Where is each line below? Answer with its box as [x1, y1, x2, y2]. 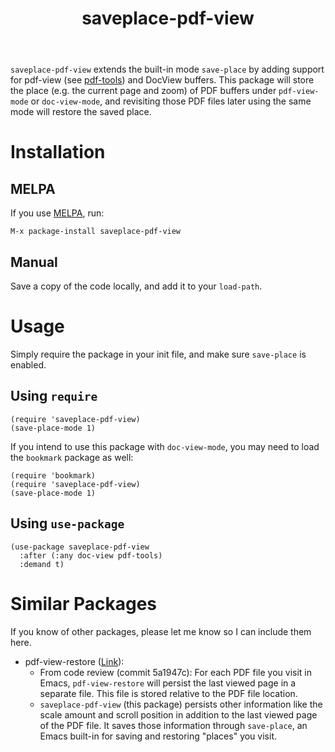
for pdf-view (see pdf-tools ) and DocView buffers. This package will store [10, 74, 315, 86]
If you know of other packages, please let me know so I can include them [10, 625, 312, 637]
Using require [10, 388, 98, 405]
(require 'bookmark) [10, 470, 97, 481]
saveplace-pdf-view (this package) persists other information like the [39, 698, 323, 710]
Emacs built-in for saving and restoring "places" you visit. [39, 730, 277, 742]
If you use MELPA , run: [10, 207, 105, 219]
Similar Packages [10, 592, 158, 615]
